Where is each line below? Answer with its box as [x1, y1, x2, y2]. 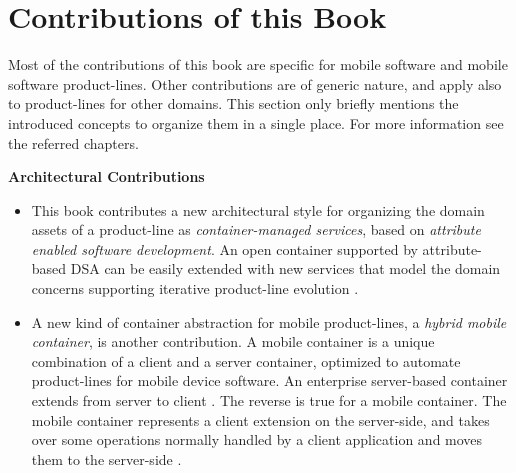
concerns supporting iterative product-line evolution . [31, 278, 359, 299]
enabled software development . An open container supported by [31, 238, 418, 259]
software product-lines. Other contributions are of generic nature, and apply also [8, 73, 502, 94]
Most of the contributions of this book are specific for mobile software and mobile [8, 54, 508, 75]
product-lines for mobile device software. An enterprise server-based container [31, 370, 508, 391]
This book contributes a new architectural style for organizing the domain [31, 199, 485, 220]
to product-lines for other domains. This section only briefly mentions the [8, 93, 459, 114]
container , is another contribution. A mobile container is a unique [31, 331, 435, 352]
